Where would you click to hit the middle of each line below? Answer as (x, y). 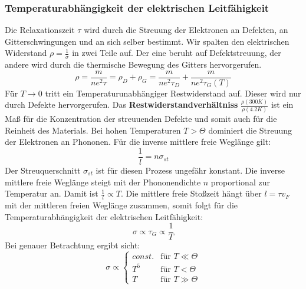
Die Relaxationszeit (40, 30)
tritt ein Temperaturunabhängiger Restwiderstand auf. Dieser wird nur (173, 93)
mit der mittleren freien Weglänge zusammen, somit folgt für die (121, 205)
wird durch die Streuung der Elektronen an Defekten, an (186, 30)
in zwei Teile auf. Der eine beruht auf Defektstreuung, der (177, 53)
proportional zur (240, 182)
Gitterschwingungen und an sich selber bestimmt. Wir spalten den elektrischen (147, 41)
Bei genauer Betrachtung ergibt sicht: (73, 245)
